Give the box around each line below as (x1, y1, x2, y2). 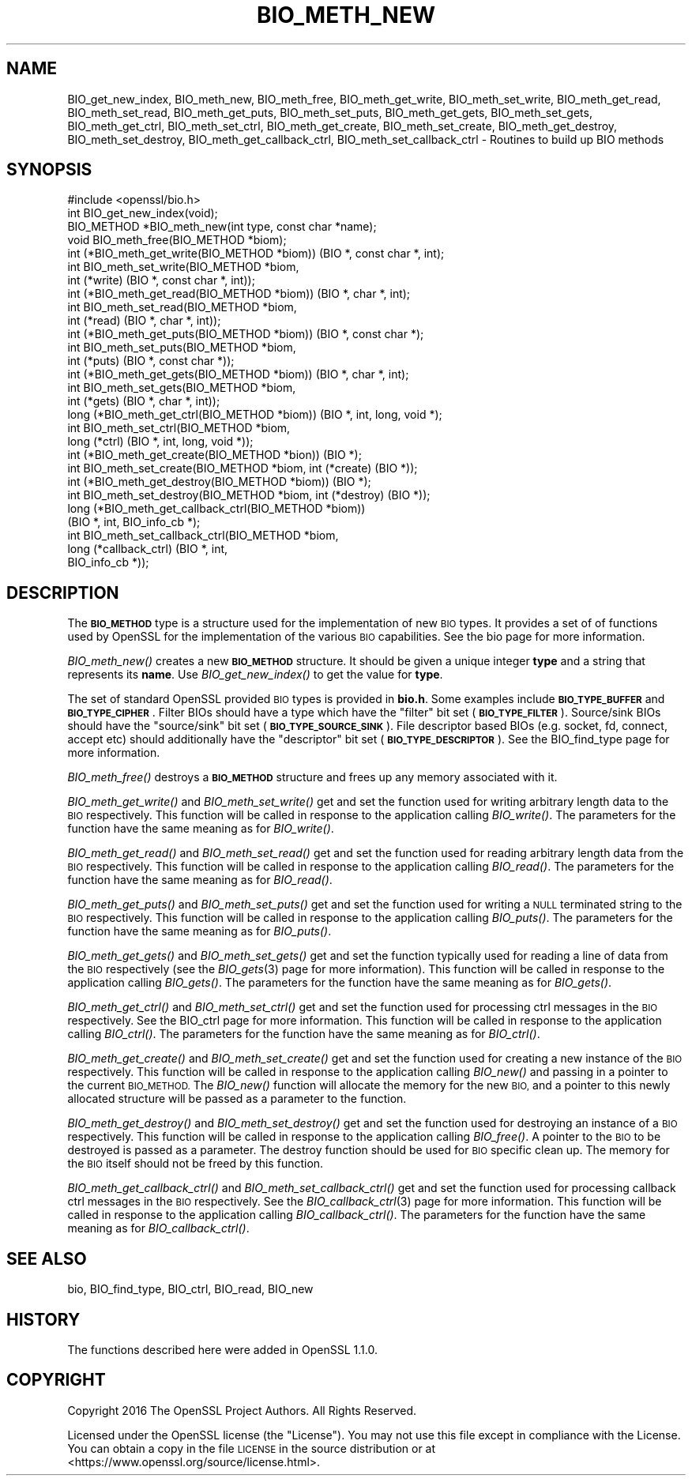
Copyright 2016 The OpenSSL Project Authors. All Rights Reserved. (67, 1403, 417, 1417)
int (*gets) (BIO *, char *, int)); (67, 394, 220, 408)
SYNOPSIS (6, 160, 92, 180)
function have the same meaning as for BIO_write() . (67, 822, 334, 836)
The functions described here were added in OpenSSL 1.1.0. (67, 1342, 378, 1356)
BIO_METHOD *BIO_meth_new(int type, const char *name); (67, 220, 377, 234)
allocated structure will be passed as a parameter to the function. (67, 1092, 407, 1106)
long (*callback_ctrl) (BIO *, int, (67, 542, 228, 556)
